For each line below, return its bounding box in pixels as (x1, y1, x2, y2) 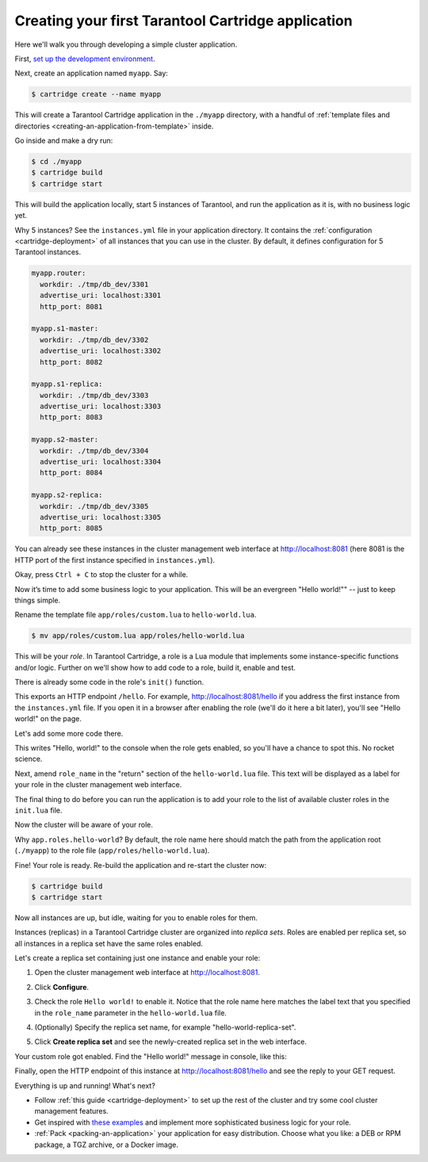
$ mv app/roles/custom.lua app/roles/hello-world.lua (31, 631, 245, 640)
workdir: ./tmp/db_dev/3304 (40, 446, 149, 455)
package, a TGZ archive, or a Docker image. (34, 1140, 178, 1149)
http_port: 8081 (40, 302, 103, 311)
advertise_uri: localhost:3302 (40, 346, 162, 356)
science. (14, 754, 43, 764)
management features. (34, 1107, 109, 1116)
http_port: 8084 (40, 468, 103, 477)
